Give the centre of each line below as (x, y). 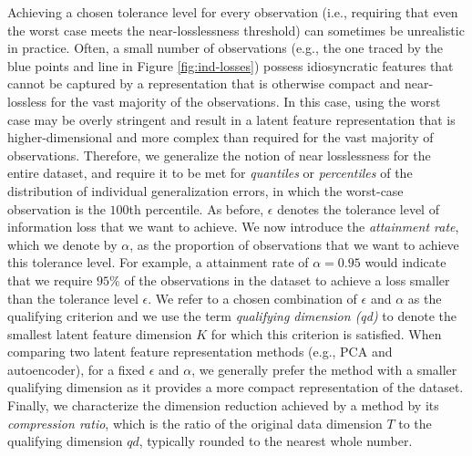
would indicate (405, 262)
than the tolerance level (73, 298)
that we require (50, 280)
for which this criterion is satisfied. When (326, 333)
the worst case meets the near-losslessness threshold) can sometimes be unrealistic (236, 30)
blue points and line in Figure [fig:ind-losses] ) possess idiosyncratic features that (231, 65)
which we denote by (62, 244)
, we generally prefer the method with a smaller (324, 369)
